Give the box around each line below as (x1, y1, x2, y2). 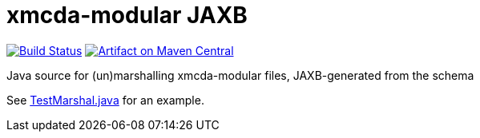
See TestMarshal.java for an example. (6, 93, 204, 107)
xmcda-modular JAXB (6, 2, 248, 29)
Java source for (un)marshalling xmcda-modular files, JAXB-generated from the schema (6, 68, 474, 82)
